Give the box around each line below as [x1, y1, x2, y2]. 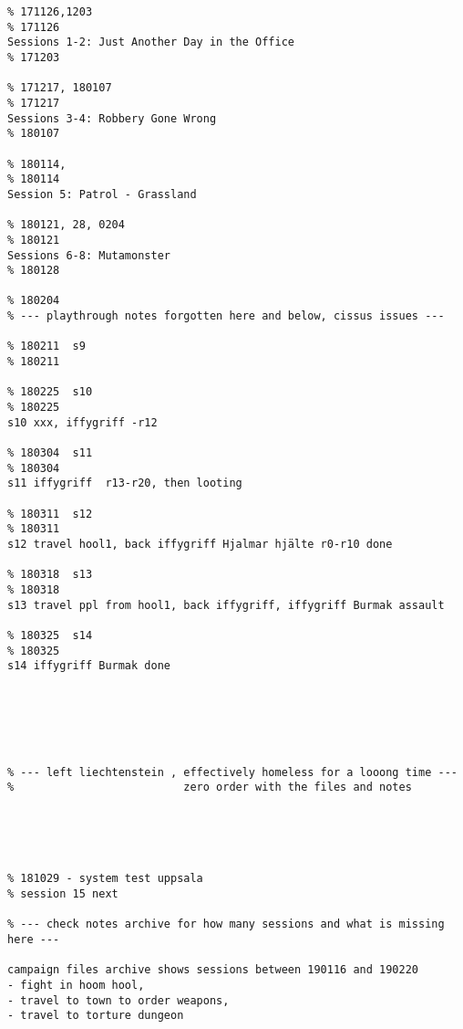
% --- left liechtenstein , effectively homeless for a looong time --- [7, 765, 458, 779]
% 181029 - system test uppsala [7, 872, 203, 886]
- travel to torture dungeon [7, 1009, 184, 1023]
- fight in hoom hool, [7, 979, 145, 992]
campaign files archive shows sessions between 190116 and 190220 [7, 963, 419, 977]
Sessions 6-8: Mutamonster [7, 248, 170, 262]
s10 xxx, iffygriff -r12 [7, 415, 158, 429]
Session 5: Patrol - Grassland [7, 187, 197, 201]
